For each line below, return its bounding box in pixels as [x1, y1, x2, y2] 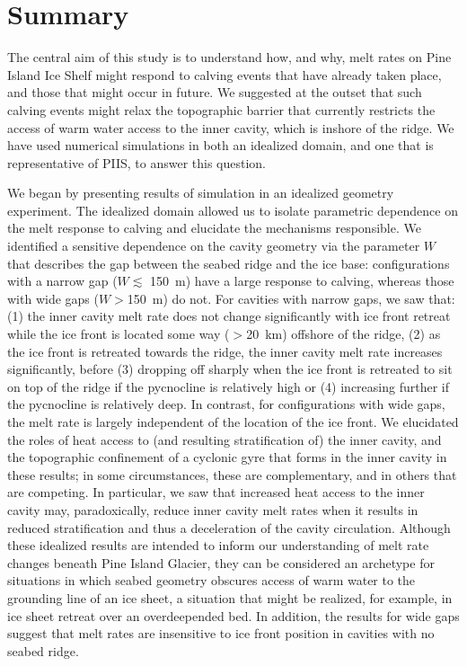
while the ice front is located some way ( [7, 324, 230, 343]
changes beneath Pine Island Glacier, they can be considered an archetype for [7, 553, 435, 572]
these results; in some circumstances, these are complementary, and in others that [7, 465, 457, 484]
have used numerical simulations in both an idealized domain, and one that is [7, 136, 434, 155]
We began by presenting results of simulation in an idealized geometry [7, 183, 394, 202]
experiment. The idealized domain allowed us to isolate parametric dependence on [7, 200, 458, 219]
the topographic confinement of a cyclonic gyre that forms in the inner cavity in [7, 448, 447, 466]
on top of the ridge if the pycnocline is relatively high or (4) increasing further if [7, 377, 449, 395]
